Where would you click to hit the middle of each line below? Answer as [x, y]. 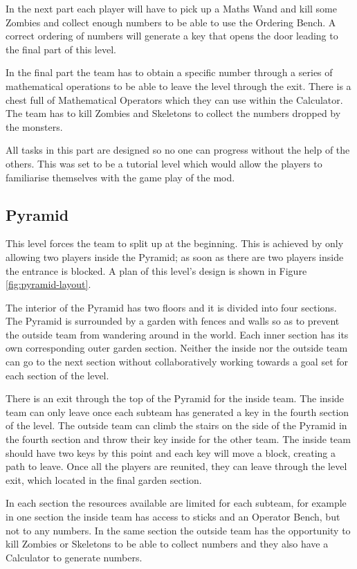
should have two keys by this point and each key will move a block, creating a [171, 452]
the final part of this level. [61, 49]
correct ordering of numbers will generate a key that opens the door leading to [172, 36]
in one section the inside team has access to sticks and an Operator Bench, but [173, 517]
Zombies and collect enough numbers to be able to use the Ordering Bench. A [171, 22]
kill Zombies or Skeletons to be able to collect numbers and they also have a [167, 544]
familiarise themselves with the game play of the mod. [120, 177]
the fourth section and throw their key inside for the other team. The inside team [178, 439]
